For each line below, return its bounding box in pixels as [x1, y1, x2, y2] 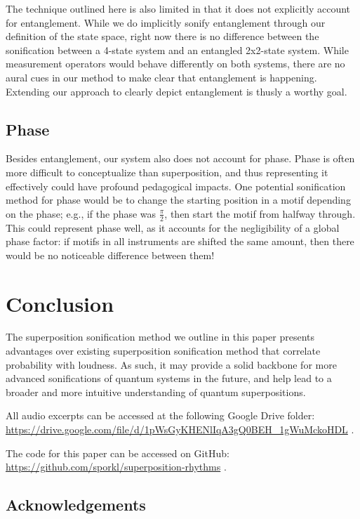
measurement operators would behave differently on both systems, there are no [6, 56, 345, 71]
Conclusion [6, 289, 114, 317]
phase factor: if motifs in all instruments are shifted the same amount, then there [6, 234, 354, 249]
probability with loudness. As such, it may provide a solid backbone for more [6, 357, 337, 372]
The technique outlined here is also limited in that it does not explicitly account [6, 1, 351, 15]
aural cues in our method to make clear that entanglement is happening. [6, 70, 317, 84]
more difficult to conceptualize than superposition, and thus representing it [6, 164, 328, 179]
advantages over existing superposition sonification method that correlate [6, 343, 321, 358]
